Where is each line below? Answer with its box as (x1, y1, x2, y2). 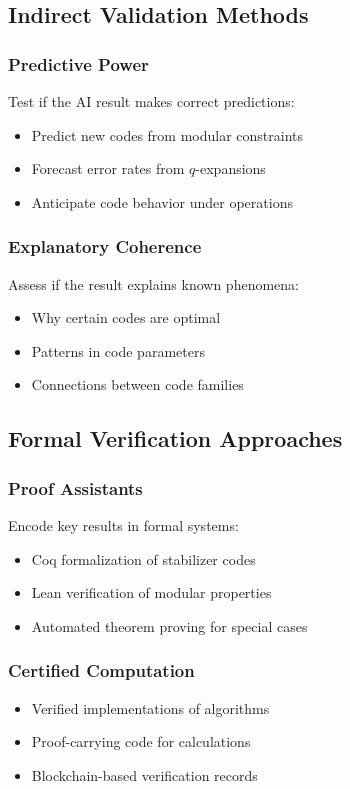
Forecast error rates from (31, 158, 185, 179)
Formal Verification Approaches (8, 423, 343, 454)
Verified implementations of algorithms (31, 697, 270, 718)
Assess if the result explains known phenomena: (8, 273, 299, 294)
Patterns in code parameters (31, 340, 205, 361)
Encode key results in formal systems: (8, 514, 239, 535)
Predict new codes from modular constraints (31, 124, 304, 145)
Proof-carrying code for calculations (31, 731, 251, 752)
